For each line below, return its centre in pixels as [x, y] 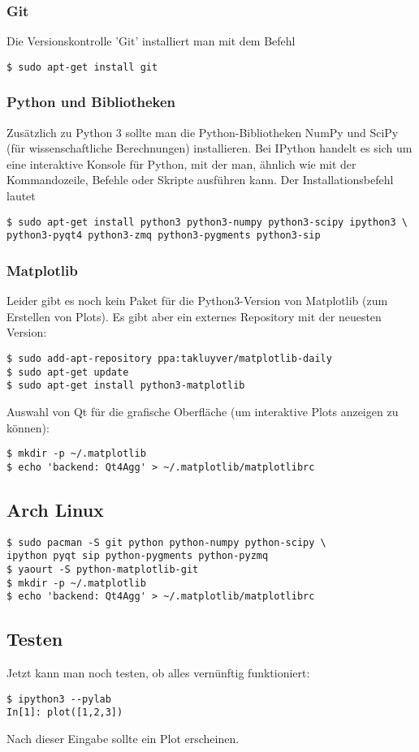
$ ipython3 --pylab [59, 699]
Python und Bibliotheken [91, 102]
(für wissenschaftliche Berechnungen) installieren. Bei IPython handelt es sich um [209, 148]
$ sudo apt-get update [68, 372]
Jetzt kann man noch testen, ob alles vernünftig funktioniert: [158, 673]
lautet [21, 196]
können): [28, 427]
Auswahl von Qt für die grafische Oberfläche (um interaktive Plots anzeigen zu [203, 411]
